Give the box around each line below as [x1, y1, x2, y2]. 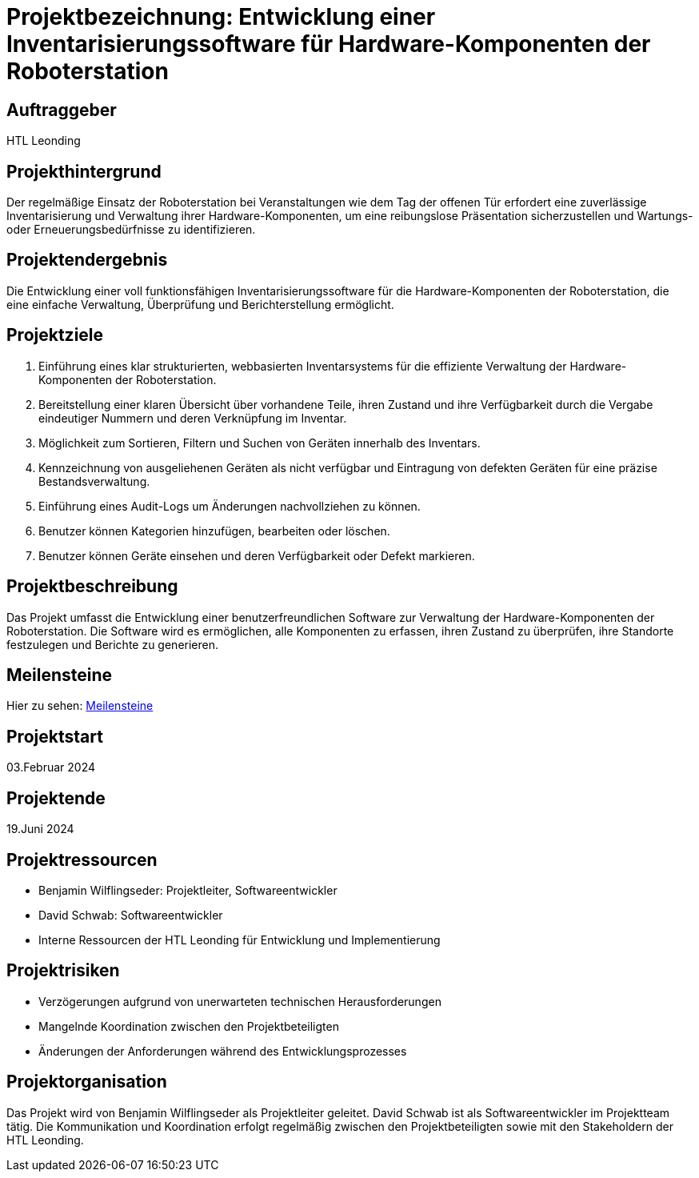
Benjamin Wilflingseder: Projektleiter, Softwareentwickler [38, 883, 338, 897]
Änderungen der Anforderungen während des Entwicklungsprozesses [38, 1044, 407, 1058]
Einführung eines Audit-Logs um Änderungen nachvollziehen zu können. [38, 499, 421, 513]
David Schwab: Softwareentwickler [38, 908, 223, 922]
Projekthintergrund [6, 161, 162, 182]
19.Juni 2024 [6, 822, 74, 836]
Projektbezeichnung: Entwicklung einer [6, 3, 436, 30]
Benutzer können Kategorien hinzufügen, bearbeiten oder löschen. [38, 523, 390, 538]
